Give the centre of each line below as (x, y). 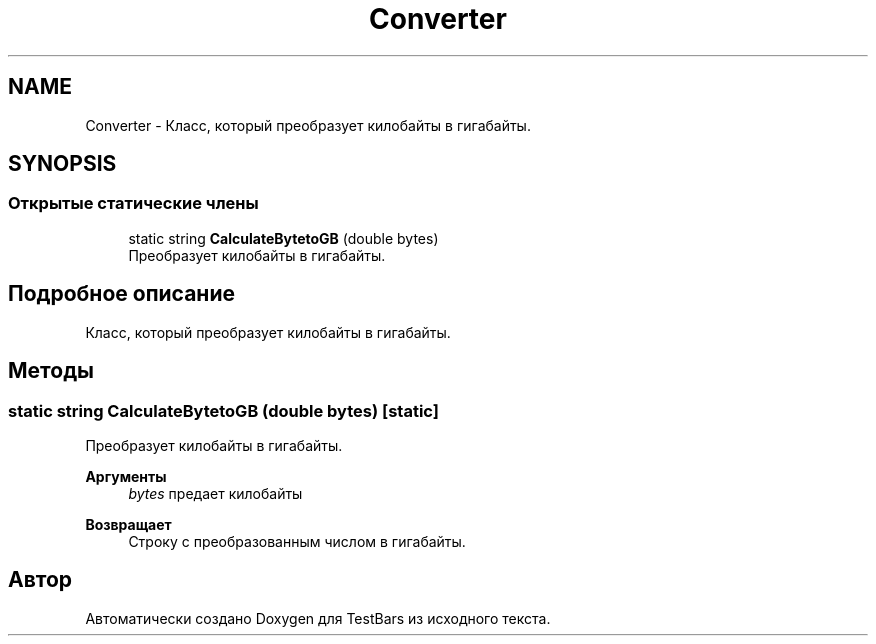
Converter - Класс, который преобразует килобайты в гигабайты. (308, 125)
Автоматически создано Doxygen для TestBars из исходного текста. (318, 618)
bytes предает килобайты (215, 493)
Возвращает (128, 524)
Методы (51, 371)
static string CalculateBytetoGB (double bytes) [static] (223, 410)
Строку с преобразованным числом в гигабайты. (297, 541)
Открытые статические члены (133, 203)
